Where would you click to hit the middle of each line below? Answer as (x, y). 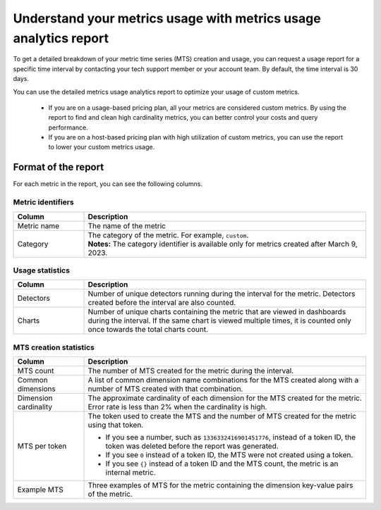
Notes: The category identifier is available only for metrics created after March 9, (223, 244)
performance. (68, 127)
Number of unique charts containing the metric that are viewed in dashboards (217, 312)
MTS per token (42, 446)
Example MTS (40, 490)
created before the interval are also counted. (162, 303)
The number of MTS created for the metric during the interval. (191, 371)
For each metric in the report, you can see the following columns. (108, 184)
